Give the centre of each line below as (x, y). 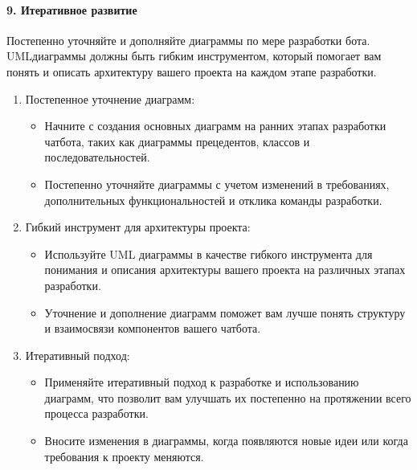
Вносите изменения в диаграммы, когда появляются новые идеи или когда (226, 441)
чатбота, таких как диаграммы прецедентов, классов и (177, 141)
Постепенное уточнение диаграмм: (110, 98)
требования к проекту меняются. (124, 456)
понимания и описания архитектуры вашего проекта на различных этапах (225, 270)
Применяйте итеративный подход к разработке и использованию (202, 382)
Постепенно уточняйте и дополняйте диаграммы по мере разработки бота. (188, 40)
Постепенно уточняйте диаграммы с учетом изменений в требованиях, (217, 184)
